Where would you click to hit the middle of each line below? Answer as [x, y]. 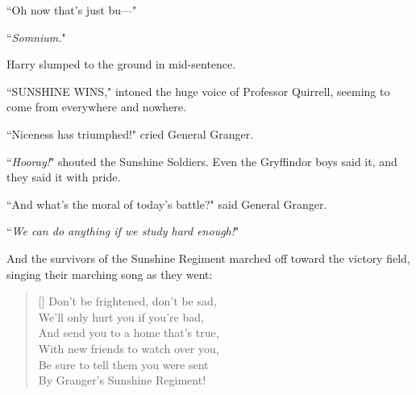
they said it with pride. [64, 177]
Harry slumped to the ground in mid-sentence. [121, 64]
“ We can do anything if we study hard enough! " [123, 231]
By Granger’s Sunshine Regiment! [122, 380]
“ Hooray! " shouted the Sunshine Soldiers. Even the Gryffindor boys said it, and [202, 161]
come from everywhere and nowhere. [96, 107]
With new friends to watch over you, [129, 348]
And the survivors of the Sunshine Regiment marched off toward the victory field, [208, 258]
